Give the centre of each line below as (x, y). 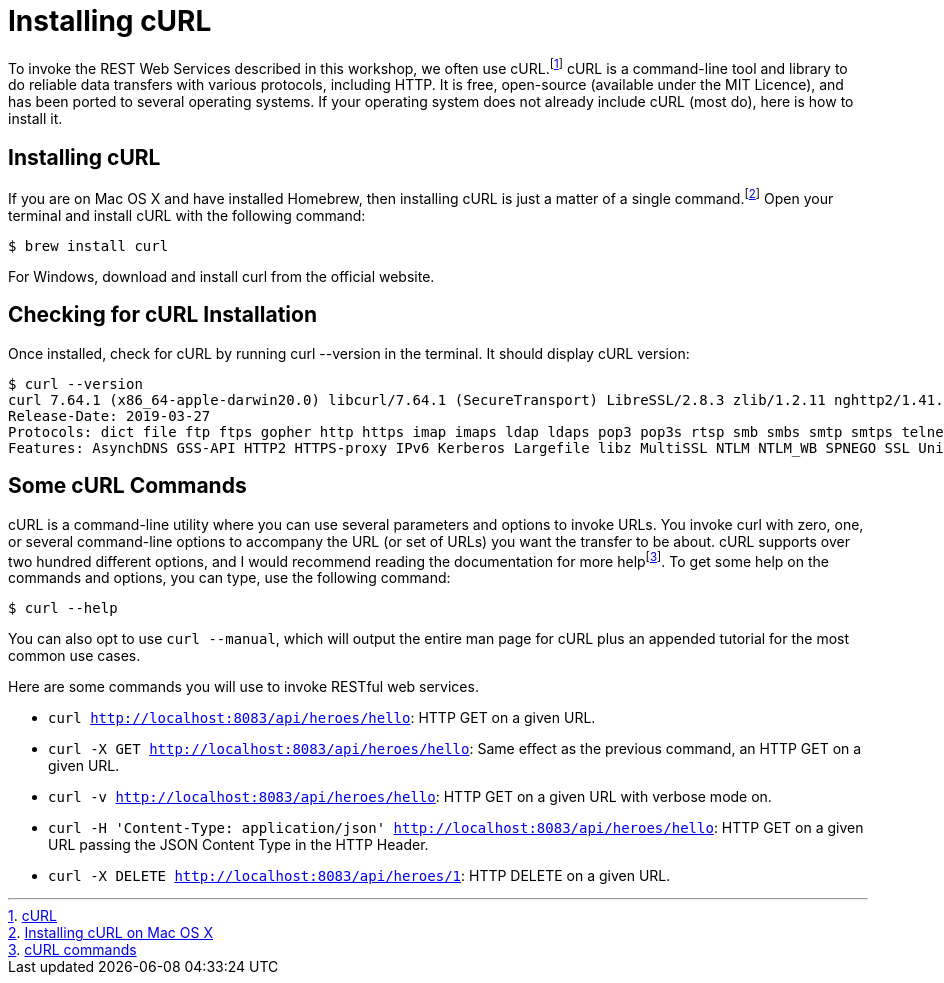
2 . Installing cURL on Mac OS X (110, 933)
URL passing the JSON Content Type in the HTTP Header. (238, 845)
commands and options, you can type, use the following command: (229, 578)
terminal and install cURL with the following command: (187, 215)
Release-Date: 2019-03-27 (109, 415)
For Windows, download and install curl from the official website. (221, 276)
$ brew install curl (88, 245)
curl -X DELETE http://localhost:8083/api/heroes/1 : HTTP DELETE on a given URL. (359, 876)
